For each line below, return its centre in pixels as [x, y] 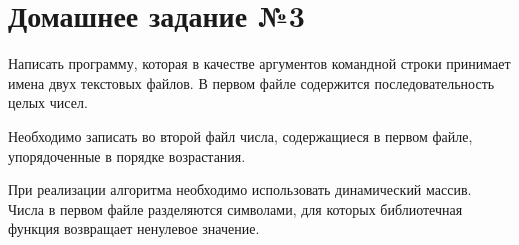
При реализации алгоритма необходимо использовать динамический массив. [240, 189]
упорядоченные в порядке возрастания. [127, 155]
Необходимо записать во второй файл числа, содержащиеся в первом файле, [240, 135]
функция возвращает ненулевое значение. [134, 228]
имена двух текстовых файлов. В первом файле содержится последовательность [251, 82]
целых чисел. [48, 102]
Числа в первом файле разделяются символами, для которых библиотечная [235, 208]
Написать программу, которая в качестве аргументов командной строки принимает [259, 63]
